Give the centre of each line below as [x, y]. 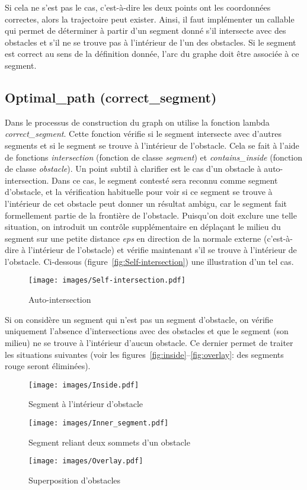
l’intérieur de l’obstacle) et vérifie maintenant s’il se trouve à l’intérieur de [162, 250]
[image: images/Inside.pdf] [84, 385]
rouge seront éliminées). [48, 366]
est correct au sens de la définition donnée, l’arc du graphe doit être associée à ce [152, 54]
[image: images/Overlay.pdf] [86, 461]
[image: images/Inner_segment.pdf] [99, 423]
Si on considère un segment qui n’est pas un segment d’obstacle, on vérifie [139, 319]
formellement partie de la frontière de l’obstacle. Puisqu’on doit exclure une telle [151, 215]
